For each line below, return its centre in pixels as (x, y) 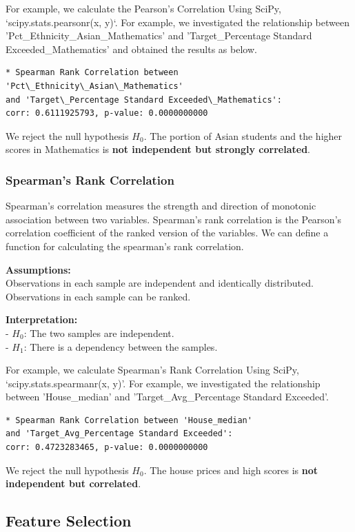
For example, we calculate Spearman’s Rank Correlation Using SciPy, (152, 370)
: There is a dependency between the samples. (121, 346)
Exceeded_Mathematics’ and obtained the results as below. (131, 49)
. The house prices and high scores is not (231, 470)
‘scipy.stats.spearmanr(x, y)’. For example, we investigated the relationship (163, 383)
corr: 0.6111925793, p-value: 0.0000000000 (107, 113)
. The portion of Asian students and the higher (243, 135)
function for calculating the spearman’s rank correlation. (125, 246)
